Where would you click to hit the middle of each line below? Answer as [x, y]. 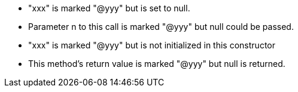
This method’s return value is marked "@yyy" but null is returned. [157, 64]
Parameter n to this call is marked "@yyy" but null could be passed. [161, 27]
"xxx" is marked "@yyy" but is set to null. [109, 8]
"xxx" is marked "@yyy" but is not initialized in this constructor [152, 45]
